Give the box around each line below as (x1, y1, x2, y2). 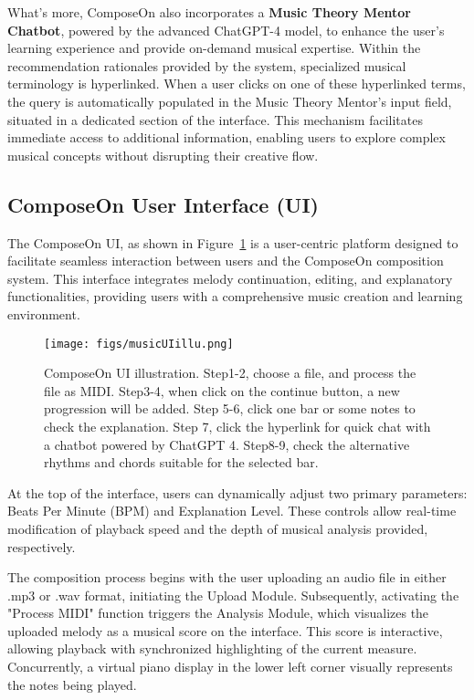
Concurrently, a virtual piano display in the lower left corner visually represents (7, 657, 453, 676)
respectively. (7, 537, 76, 556)
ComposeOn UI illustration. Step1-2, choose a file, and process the (44, 363, 416, 382)
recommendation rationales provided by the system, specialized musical (7, 56, 406, 75)
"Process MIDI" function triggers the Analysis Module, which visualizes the (7, 603, 429, 622)
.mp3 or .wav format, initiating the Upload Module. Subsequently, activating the (7, 585, 459, 604)
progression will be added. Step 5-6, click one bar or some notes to (44, 399, 416, 418)
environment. (7, 304, 80, 323)
